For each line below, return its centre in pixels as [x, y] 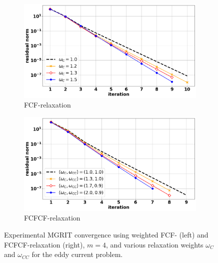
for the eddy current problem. [77, 254]
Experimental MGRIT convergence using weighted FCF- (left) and [106, 234]
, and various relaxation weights [154, 244]
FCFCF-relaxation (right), [44, 244]
